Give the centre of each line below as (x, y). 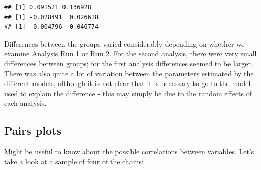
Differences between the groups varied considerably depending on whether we (124, 43)
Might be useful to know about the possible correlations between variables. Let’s (129, 152)
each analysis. (25, 103)
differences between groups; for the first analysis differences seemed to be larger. (128, 63)
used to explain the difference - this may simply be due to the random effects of (128, 93)
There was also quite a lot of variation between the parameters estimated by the (129, 73)
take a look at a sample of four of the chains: (74, 161)
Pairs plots (33, 130)
